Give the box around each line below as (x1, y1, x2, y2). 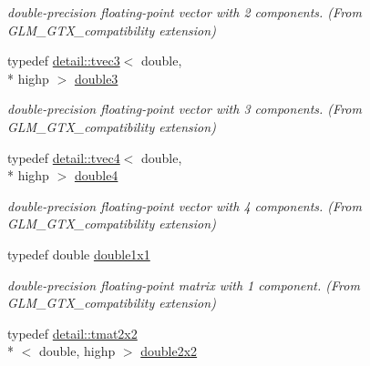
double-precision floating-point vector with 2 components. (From (7, 3, 362, 21)
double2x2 (140, 341, 198, 361)
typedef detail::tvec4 (7, 147, 120, 167)
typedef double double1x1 (7, 244, 150, 263)
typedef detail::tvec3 (7, 51, 120, 70)
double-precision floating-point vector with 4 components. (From (7, 196, 362, 215)
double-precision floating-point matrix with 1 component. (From (7, 275, 360, 294)
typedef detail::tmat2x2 (7, 323, 138, 342)
